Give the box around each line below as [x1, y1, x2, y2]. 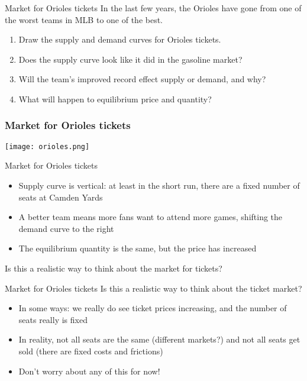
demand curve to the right [18, 222, 114, 234]
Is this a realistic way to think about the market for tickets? [5, 262, 222, 274]
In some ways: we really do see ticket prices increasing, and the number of [18, 302, 287, 314]
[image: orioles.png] [5, 142, 90, 151]
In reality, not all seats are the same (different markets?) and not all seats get [18, 333, 300, 346]
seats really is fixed [18, 313, 88, 325]
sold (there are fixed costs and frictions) [18, 344, 163, 357]
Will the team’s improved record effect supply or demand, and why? [18, 73, 266, 85]
